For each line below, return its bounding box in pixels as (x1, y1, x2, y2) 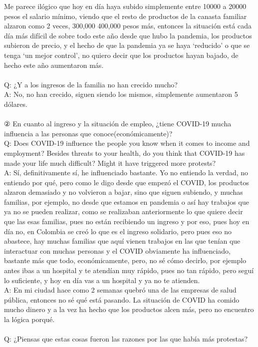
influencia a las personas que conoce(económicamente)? (4, 128, 173, 138)
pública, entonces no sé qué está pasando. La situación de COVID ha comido (4, 294, 240, 305)
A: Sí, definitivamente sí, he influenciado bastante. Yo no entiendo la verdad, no (4, 167, 249, 178)
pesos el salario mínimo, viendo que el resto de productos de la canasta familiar (4, 10, 247, 21)
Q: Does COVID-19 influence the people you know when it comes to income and (4, 138, 250, 148)
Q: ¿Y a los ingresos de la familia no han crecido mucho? (4, 79, 178, 89)
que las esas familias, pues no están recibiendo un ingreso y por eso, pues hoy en (4, 216, 250, 227)
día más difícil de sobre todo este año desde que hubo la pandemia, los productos (4, 30, 252, 40)
